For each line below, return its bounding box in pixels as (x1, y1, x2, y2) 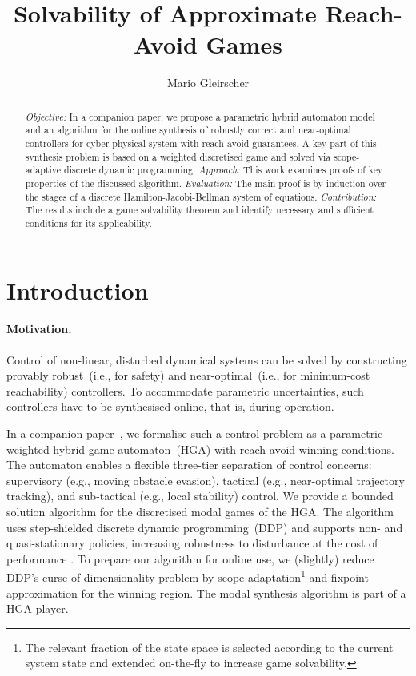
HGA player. (6, 600, 69, 617)
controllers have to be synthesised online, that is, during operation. (6, 398, 334, 415)
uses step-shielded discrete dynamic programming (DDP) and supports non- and (6, 519, 403, 535)
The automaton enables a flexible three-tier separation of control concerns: (6, 456, 372, 473)
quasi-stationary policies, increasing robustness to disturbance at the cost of (6, 535, 378, 551)
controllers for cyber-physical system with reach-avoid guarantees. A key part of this (25, 137, 377, 150)
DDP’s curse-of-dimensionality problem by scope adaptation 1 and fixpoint (6, 567, 369, 585)
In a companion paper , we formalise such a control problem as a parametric (6, 424, 383, 441)
